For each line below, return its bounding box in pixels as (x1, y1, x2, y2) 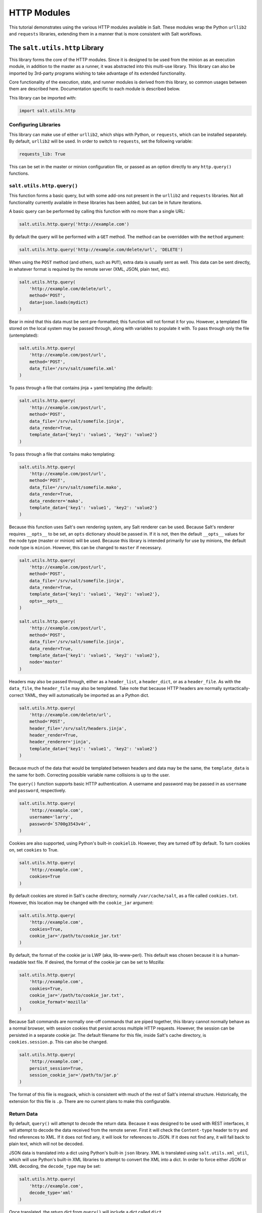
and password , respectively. (9, 787, 66, 793)
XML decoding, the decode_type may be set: (9, 1164, 101, 1169)
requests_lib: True (19, 151, 65, 157)
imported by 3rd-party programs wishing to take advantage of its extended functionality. (9, 70, 186, 76)
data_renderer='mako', (29, 498, 83, 504)
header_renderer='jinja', (29, 739, 91, 745)
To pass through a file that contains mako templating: (9, 451, 115, 457)
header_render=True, (29, 733, 79, 738)
